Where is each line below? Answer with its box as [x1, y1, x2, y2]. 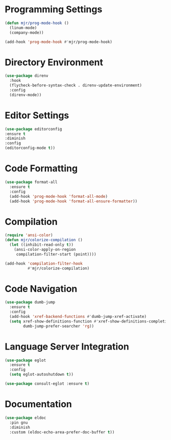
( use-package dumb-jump [5, 300, 56, 305]
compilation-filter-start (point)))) [16, 251, 96, 257]
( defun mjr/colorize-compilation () [5, 238, 83, 243]
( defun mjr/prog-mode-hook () [5, 20, 69, 26]
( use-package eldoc [5, 415, 46, 420]
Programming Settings [5, 4, 103, 15]
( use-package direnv [5, 73, 49, 79]
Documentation [5, 399, 72, 410]
